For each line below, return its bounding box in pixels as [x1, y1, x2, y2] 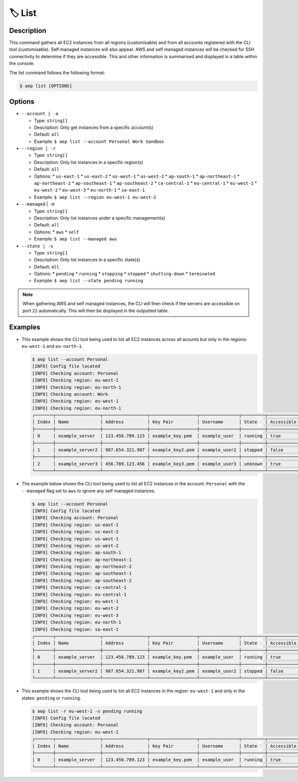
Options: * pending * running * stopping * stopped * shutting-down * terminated [34, 271, 216, 277]
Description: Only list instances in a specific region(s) [34, 159, 144, 165]
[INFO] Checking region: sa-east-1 [32, 626, 119, 632]
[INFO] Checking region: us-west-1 [32, 536, 119, 542]
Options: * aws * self [34, 229, 79, 235]
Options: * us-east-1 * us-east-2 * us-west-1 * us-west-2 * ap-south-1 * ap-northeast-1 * [34, 173, 240, 179]
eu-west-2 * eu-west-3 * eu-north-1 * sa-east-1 [34, 187, 145, 193]
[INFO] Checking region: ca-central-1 [32, 585, 127, 590]
